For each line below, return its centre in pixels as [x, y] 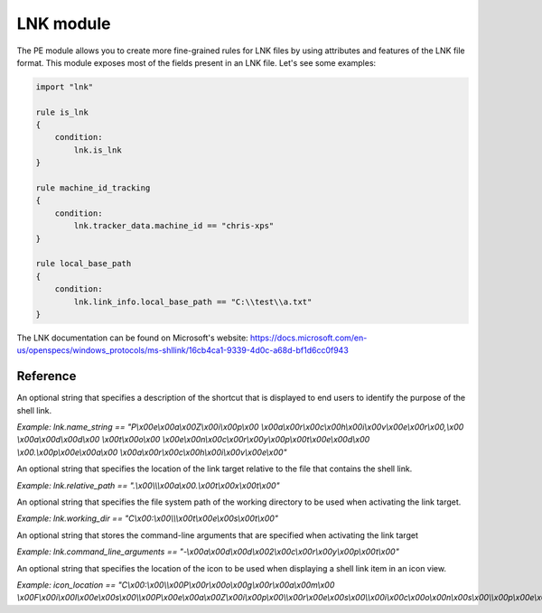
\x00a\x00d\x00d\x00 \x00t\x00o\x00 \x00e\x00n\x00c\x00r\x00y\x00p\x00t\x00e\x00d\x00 [193, 440]
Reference [47, 376]
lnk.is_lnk [98, 150]
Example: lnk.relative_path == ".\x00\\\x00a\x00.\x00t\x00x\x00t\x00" [148, 485]
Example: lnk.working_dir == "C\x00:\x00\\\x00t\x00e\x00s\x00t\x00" [148, 518]
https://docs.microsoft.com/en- [308, 338]
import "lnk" [65, 87]
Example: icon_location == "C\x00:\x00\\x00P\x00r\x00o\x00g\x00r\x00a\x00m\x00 [176, 585]
